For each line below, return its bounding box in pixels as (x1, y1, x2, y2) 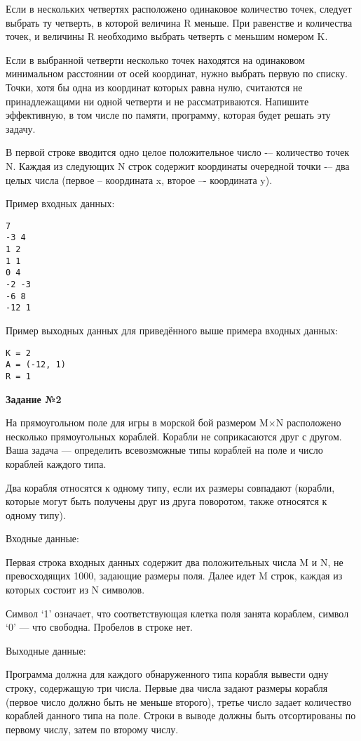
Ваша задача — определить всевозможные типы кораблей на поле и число (6, 442, 323, 457)
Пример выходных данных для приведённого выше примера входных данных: (6, 322, 339, 337)
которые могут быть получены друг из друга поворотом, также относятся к (6, 494, 327, 509)
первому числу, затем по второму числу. (6, 721, 179, 736)
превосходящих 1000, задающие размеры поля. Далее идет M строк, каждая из (6, 568, 343, 583)
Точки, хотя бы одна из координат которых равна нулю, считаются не (6, 79, 303, 94)
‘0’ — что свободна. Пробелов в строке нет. (6, 619, 193, 634)
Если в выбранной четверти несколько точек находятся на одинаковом (6, 52, 305, 67)
